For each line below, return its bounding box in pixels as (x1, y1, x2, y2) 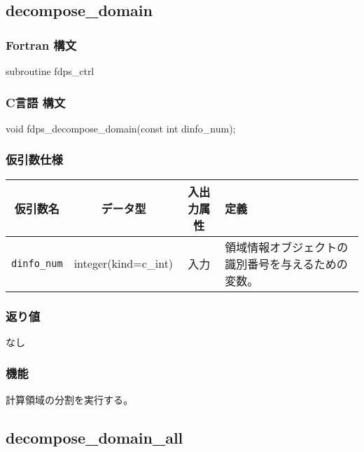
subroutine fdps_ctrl (6, 64, 94, 78)
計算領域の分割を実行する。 (6, 392, 133, 406)
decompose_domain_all (6, 426, 183, 448)
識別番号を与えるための (225, 255, 348, 272)
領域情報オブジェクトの (225, 238, 349, 255)
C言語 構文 (6, 93, 66, 111)
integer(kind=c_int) (73, 255, 174, 272)
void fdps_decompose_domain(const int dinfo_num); (6, 121, 236, 135)
